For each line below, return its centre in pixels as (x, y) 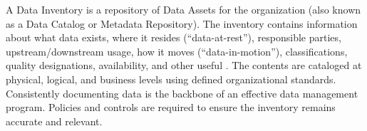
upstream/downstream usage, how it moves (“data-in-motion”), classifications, (177, 51)
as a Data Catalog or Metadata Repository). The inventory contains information (182, 23)
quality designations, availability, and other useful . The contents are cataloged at (184, 65)
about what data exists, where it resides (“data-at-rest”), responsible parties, (174, 37)
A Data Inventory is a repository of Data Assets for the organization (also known (183, 9)
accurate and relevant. (54, 121)
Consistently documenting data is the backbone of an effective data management (182, 93)
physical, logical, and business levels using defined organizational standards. (171, 79)
